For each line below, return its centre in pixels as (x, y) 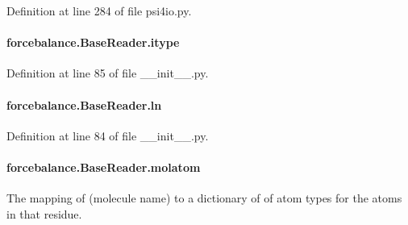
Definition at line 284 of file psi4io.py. (99, 10)
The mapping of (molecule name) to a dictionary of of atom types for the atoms (204, 198)
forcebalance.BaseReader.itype (93, 42)
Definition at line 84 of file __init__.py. (108, 135)
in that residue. (44, 213)
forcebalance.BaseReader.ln (84, 104)
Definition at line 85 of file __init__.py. (108, 73)
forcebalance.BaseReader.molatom (104, 167)
